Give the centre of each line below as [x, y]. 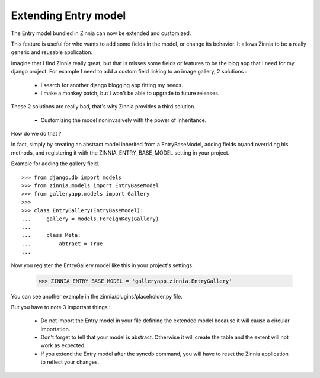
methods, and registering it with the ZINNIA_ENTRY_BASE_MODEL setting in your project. [120, 153]
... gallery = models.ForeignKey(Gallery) [90, 219]
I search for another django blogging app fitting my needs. [112, 85]
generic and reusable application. [52, 52]
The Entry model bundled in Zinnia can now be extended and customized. [101, 33]
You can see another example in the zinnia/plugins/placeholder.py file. [97, 296]
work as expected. [63, 345]
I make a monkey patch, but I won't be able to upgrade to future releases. [130, 93]
